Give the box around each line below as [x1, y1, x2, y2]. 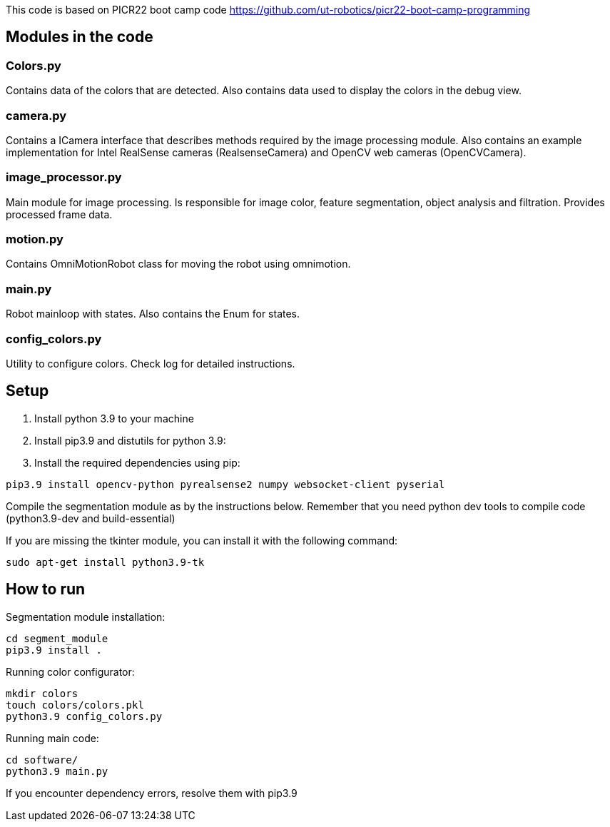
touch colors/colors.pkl [6, 699, 144, 711]
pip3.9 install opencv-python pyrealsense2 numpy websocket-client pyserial [6, 478, 445, 490]
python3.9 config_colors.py [6, 710, 163, 722]
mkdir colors [6, 687, 78, 699]
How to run [6, 580, 86, 599]
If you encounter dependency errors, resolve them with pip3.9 [6, 786, 298, 799]
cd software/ [6, 754, 78, 766]
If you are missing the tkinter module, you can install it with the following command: [6, 534, 398, 547]
